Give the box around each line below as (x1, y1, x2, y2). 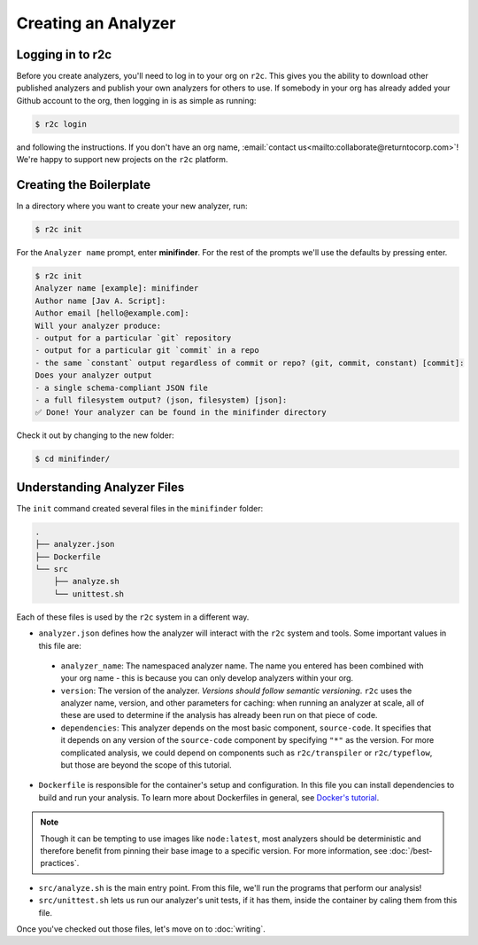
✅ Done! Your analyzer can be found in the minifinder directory (35, 408, 327, 418)
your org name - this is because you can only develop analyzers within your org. (60, 673, 354, 683)
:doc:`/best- (389, 846, 433, 855)
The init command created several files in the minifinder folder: (16, 503, 264, 513)
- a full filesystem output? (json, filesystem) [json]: (35, 394, 288, 405)
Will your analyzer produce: (35, 320, 162, 331)
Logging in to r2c (16, 47, 112, 62)
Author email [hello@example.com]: (35, 308, 189, 318)
